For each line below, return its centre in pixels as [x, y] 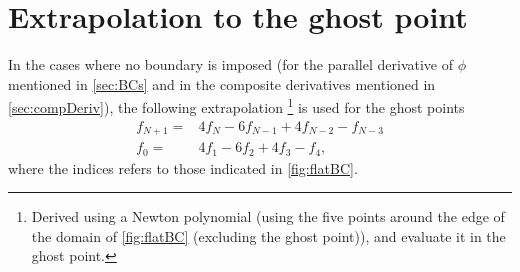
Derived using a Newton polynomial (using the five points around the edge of [268, 216]
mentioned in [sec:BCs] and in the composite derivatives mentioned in [222, 83]
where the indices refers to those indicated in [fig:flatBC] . [183, 167]
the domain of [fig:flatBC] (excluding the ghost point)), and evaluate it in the [268, 235]
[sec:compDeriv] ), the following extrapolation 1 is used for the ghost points [236, 105]
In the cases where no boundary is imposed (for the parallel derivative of [231, 64]
